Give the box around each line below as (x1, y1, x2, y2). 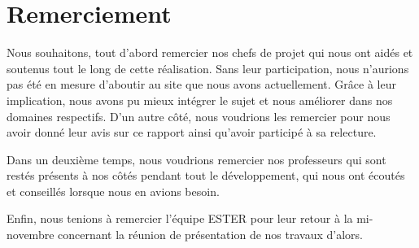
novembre (7, 226, 55, 243)
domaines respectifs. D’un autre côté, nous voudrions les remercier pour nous (7, 107, 391, 124)
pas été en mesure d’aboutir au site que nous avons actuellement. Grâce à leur (7, 76, 396, 93)
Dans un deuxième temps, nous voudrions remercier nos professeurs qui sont (7, 150, 386, 168)
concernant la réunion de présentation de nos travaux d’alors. (58, 226, 363, 243)
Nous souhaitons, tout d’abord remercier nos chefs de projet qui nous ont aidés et (7, 44, 413, 61)
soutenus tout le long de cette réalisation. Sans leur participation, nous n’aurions (7, 59, 409, 76)
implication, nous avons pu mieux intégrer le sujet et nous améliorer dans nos (7, 91, 393, 108)
